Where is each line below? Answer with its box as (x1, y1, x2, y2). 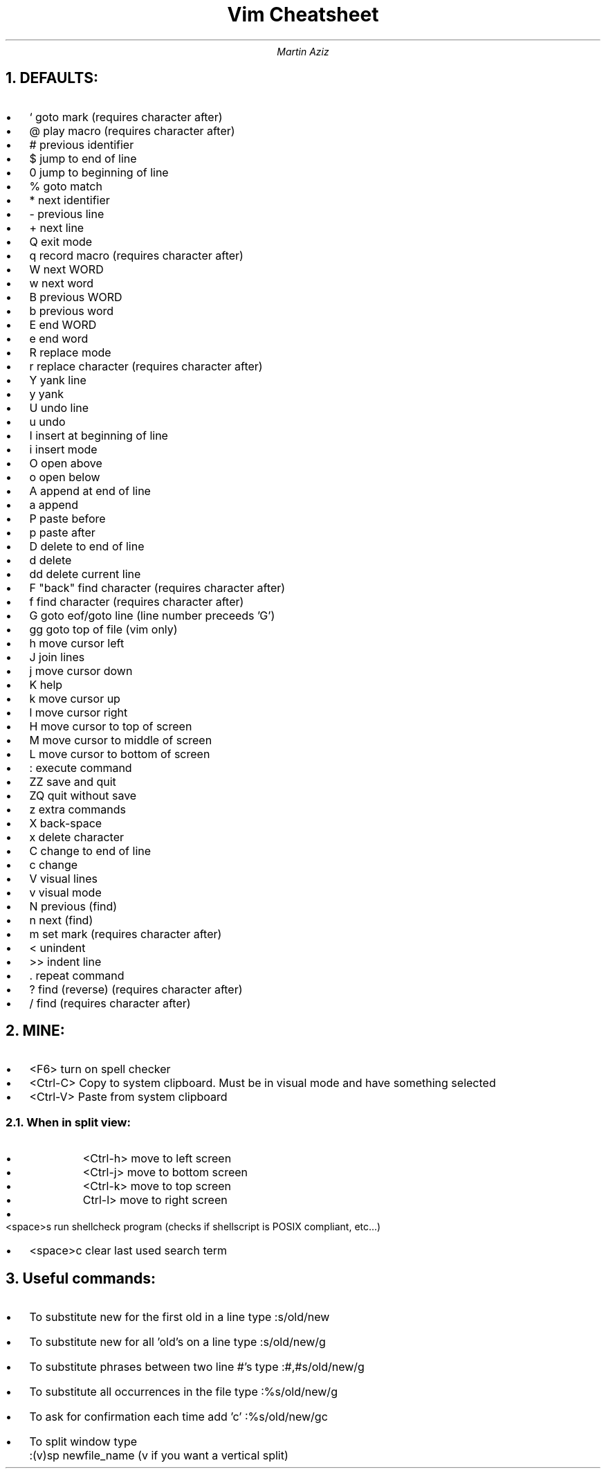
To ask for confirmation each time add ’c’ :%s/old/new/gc (29, 1410, 328, 1424)
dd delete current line (29, 566, 141, 581)
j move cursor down (29, 663, 133, 678)
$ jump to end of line (29, 151, 137, 165)
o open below (29, 469, 100, 484)
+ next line (29, 220, 84, 235)
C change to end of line (29, 843, 151, 858)
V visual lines (29, 871, 98, 886)
